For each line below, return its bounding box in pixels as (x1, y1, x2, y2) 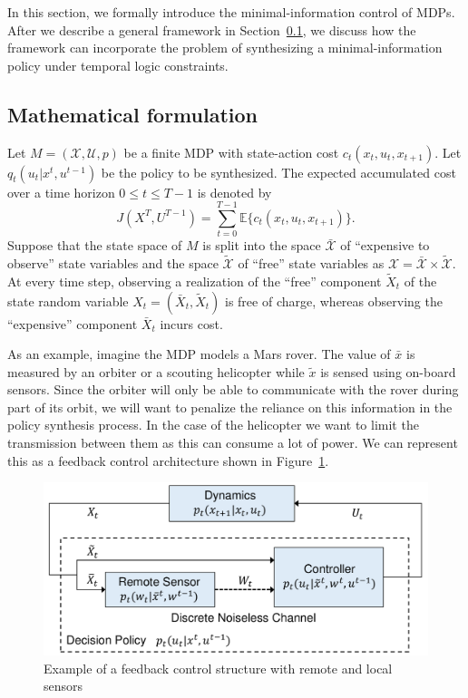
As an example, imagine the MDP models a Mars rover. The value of (7, 344, 391, 364)
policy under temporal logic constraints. (7, 55, 229, 74)
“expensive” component (7, 314, 138, 333)
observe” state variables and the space (7, 254, 219, 273)
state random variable (7, 291, 129, 310)
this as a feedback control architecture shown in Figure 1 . (7, 451, 329, 470)
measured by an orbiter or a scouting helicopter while (7, 362, 305, 381)
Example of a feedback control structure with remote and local (44, 658, 393, 677)
